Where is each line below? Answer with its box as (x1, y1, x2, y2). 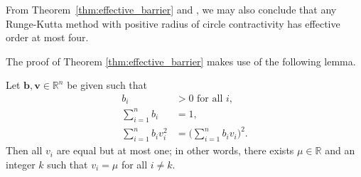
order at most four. (6, 30, 89, 45)
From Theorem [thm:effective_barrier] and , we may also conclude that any (6, 2, 337, 16)
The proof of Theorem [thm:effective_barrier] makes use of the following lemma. (6, 53, 356, 68)
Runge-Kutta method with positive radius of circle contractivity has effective (6, 16, 340, 31)
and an (325, 143, 355, 158)
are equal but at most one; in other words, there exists (56, 143, 294, 158)
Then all (6, 143, 43, 158)
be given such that (67, 77, 147, 92)
